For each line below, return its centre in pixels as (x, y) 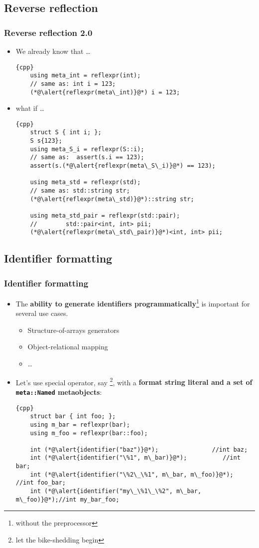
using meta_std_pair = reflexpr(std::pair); (105, 216)
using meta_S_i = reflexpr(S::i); (87, 149)
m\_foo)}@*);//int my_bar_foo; (67, 499)
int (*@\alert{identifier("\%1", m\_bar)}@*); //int (135, 458)
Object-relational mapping (68, 347)
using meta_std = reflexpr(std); (85, 182)
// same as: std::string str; (80, 191)
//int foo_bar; (41, 483)
